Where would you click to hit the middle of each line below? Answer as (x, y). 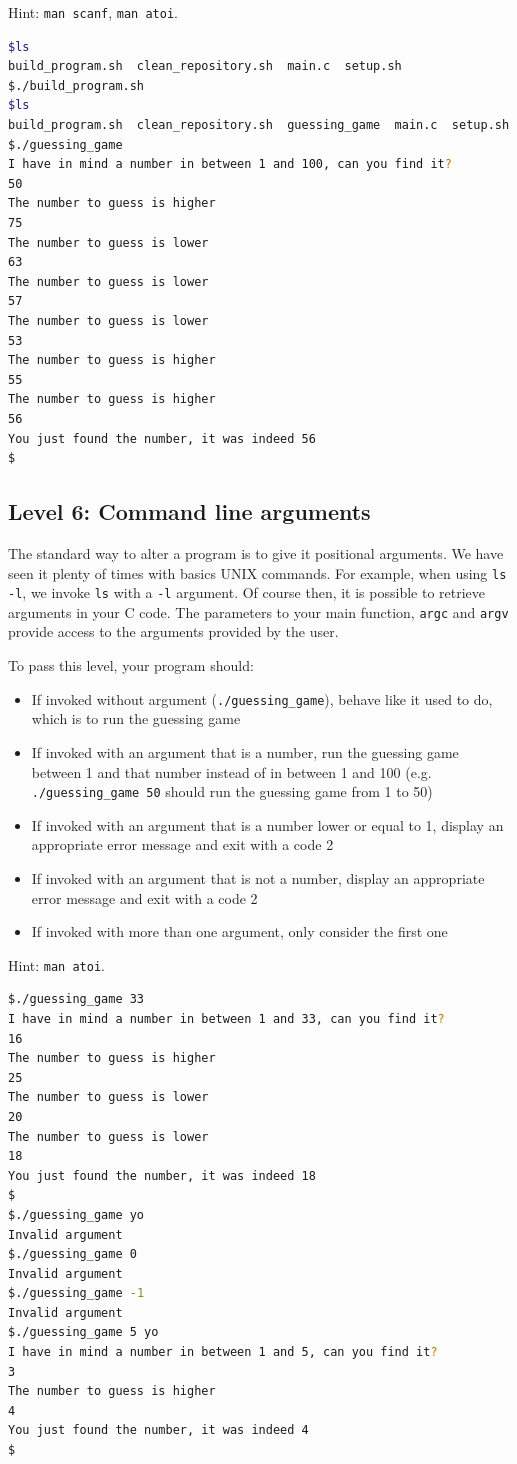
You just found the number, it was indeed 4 (158, 1430)
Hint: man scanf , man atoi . (93, 12)
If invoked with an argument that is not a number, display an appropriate (258, 877)
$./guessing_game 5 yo (83, 1332)
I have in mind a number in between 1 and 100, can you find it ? (230, 164)
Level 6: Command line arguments (189, 511)
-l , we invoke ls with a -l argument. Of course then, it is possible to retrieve (247, 592)
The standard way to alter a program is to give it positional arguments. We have (256, 552)
